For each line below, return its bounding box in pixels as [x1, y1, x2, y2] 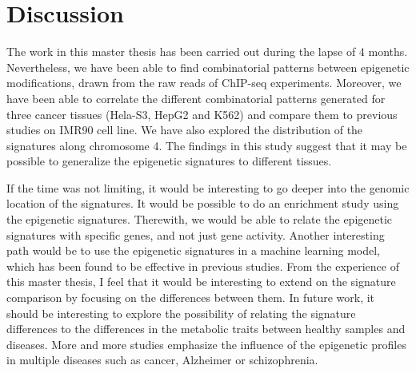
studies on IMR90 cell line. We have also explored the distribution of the [6, 121, 363, 138]
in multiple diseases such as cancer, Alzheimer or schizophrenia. [6, 351, 318, 368]
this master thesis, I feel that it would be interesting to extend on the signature [6, 273, 396, 290]
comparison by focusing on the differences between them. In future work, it [6, 289, 375, 306]
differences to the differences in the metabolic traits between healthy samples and [6, 320, 406, 337]
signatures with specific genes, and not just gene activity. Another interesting [6, 226, 385, 243]
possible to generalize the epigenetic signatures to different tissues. [6, 153, 332, 169]
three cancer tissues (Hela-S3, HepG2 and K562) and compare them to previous [6, 105, 398, 122]
